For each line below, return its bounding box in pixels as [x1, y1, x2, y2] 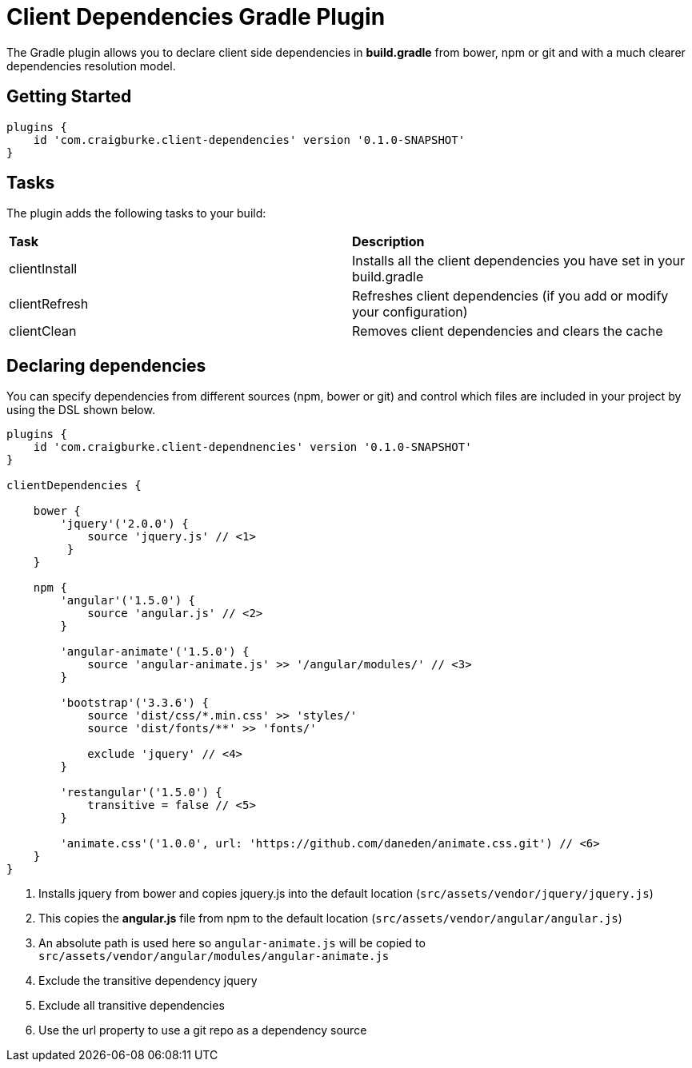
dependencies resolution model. [6, 58, 176, 73]
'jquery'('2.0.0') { [60, 517, 189, 531]
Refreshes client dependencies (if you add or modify [352, 288, 669, 305]
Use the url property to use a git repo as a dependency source [38, 1023, 367, 1038]
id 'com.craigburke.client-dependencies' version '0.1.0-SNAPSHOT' [33, 133, 466, 146]
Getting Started [6, 86, 132, 107]
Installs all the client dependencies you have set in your [352, 253, 685, 269]
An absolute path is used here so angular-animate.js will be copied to [38, 936, 426, 950]
